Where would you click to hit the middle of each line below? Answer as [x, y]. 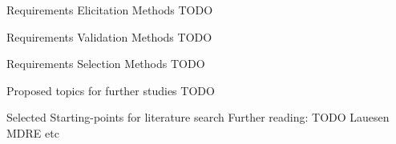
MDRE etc [33, 132]
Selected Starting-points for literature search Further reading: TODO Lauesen [198, 117]
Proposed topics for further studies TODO [111, 90]
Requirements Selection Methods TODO [106, 64]
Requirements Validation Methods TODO [109, 36]
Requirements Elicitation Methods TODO [110, 10]
